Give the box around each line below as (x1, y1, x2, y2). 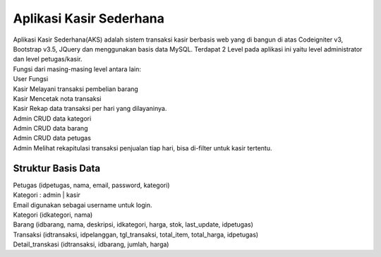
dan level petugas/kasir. (13, 55, 83, 64)
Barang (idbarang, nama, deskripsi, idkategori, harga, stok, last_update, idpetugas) (13, 220, 254, 229)
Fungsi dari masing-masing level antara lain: (13, 64, 141, 73)
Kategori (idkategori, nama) (13, 210, 93, 219)
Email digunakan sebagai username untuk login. (13, 201, 152, 209)
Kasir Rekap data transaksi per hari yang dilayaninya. (13, 104, 167, 113)
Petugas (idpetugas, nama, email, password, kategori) (13, 181, 170, 189)
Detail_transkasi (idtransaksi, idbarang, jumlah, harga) (13, 240, 169, 249)
